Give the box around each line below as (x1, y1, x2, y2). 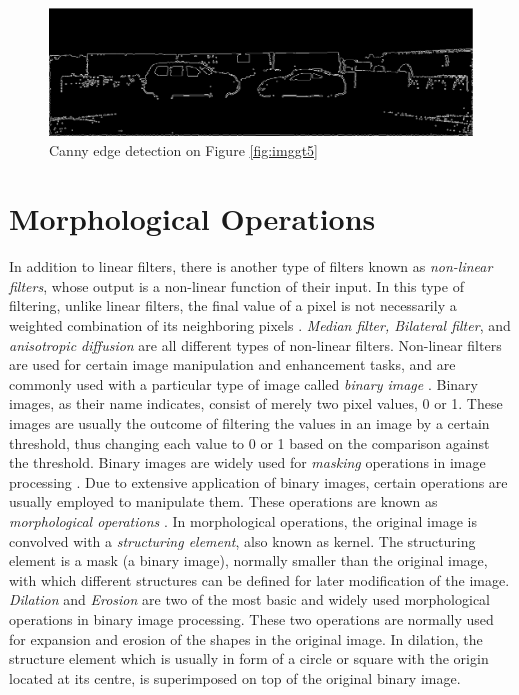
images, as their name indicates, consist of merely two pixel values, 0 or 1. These (9, 393, 503, 414)
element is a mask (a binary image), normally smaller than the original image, (9, 550, 488, 571)
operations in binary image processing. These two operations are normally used (9, 608, 494, 629)
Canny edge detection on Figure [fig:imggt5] (49, 139, 318, 160)
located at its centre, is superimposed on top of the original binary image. (9, 667, 461, 688)
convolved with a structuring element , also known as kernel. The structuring (9, 530, 476, 551)
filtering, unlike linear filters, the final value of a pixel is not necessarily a (9, 295, 457, 316)
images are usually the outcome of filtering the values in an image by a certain (9, 413, 490, 433)
